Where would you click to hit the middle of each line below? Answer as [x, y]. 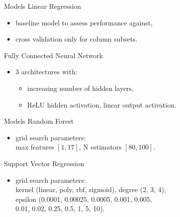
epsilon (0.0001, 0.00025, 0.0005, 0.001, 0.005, [84, 199]
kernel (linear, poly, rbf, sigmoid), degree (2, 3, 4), [91, 189]
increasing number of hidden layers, [80, 88]
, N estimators [100, 147]
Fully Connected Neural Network [53, 55]
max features [35, 147]
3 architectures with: [46, 72]
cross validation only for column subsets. [76, 39]
